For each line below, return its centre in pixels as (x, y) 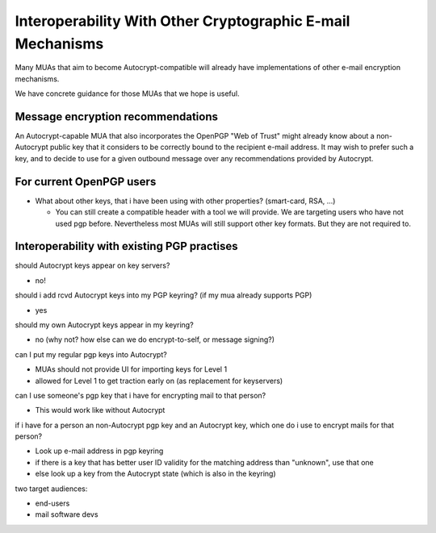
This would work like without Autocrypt (100, 410)
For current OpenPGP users (86, 181)
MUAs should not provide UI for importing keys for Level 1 (131, 369)
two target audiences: (51, 489)
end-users (52, 503)
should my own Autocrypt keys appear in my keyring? (104, 325)
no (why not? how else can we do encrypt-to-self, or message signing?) (155, 339)
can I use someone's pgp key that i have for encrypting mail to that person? (140, 395)
